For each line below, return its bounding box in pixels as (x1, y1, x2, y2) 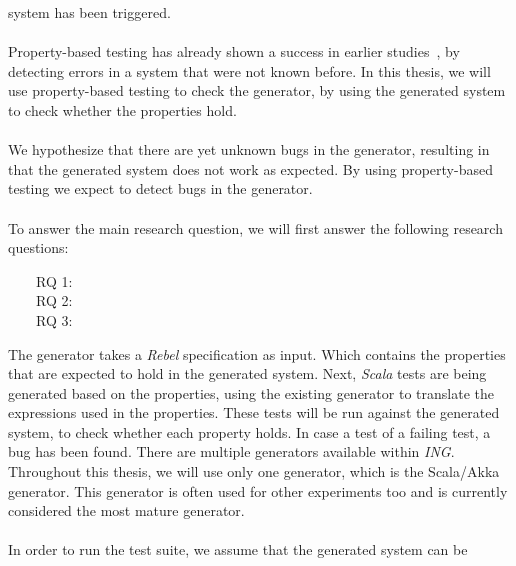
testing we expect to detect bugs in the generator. (8, 178, 313, 199)
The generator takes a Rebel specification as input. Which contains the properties (8, 343, 506, 364)
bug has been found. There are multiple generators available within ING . (8, 441, 455, 462)
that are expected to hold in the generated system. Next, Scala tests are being (8, 363, 487, 384)
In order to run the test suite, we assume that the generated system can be (8, 539, 468, 560)
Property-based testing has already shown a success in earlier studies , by (8, 41, 460, 62)
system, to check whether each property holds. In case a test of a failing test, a (8, 421, 491, 442)
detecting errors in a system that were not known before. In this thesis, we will (8, 60, 491, 81)
